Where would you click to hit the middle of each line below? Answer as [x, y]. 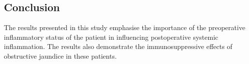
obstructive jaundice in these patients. [60, 56]
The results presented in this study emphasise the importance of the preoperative [125, 27]
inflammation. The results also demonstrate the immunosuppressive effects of [118, 46]
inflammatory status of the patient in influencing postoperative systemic [111, 37]
